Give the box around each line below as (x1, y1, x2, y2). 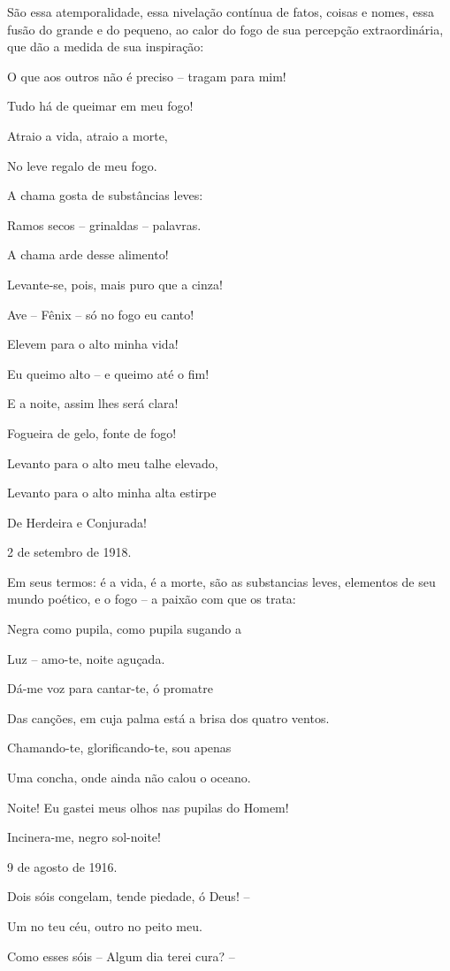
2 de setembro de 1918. (7, 543, 132, 561)
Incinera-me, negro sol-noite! (7, 828, 161, 846)
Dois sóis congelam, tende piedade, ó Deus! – (7, 887, 250, 905)
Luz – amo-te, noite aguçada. (7, 649, 165, 667)
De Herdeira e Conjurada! (7, 512, 147, 531)
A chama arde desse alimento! (7, 245, 169, 264)
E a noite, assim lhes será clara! (7, 394, 179, 412)
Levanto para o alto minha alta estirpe (7, 483, 217, 502)
